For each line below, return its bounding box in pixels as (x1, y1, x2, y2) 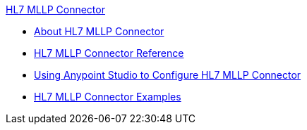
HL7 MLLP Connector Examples (34, 91, 181, 103)
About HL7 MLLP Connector (34, 25, 164, 37)
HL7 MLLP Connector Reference (34, 47, 184, 59)
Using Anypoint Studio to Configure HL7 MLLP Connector (34, 69, 301, 81)
